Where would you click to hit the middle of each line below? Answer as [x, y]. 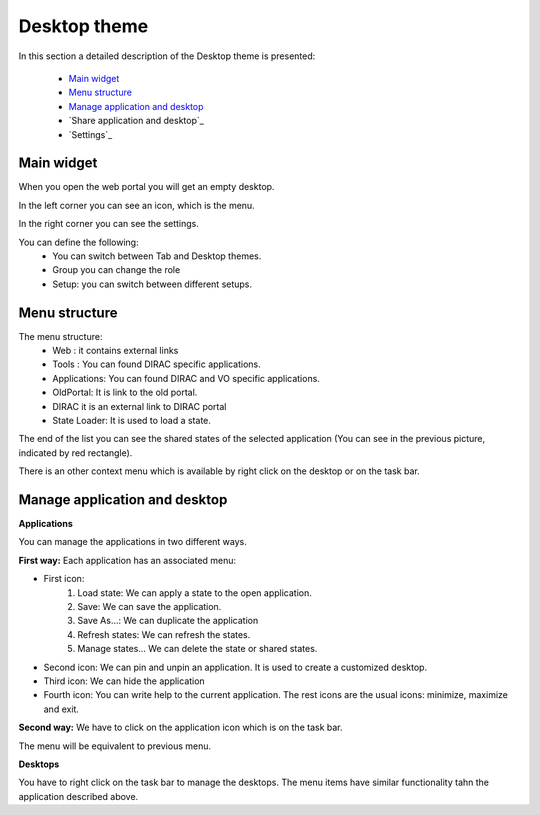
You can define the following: [78, 242]
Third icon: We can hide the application [124, 681]
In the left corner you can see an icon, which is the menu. [136, 205]
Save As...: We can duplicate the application [168, 621]
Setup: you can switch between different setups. [152, 284]
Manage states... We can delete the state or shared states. [197, 649]
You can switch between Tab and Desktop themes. [157, 256]
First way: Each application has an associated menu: [127, 560]
